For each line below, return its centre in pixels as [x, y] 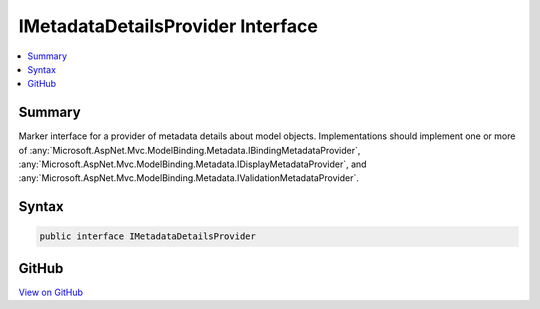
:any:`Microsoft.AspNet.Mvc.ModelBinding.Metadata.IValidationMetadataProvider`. [188, 178]
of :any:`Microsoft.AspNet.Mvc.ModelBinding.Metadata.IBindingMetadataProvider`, [189, 150]
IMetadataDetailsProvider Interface [168, 26]
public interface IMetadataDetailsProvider [148, 236]
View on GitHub [51, 292]
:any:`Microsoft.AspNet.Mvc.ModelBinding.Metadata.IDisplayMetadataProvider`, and [192, 164]
